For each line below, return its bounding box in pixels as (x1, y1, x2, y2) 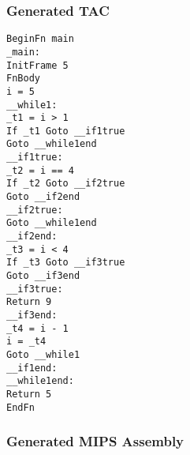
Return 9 (6, 296, 52, 308)
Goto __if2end (6, 191, 80, 203)
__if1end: (6, 362, 58, 374)
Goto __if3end (6, 270, 80, 282)
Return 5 (6, 388, 52, 400)
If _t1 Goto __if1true (6, 125, 125, 137)
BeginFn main (6, 33, 74, 45)
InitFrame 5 (6, 59, 69, 71)
